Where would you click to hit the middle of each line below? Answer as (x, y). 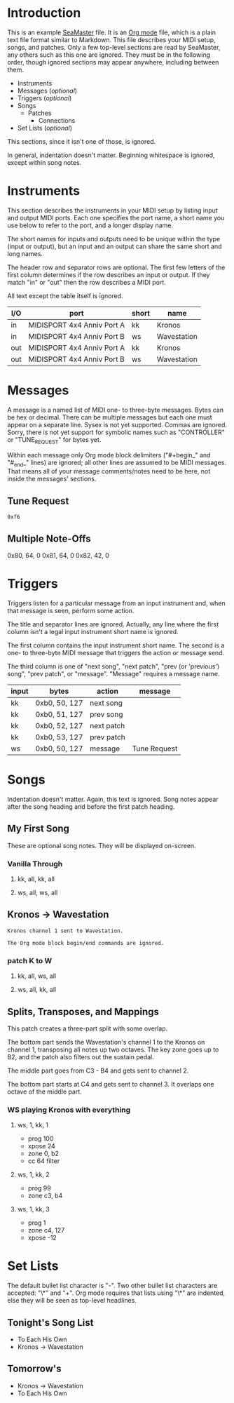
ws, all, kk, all (37, 990)
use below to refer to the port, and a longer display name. (90, 225)
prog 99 (39, 1188)
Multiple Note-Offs (49, 538)
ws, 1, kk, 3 (34, 1209)
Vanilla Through (35, 864)
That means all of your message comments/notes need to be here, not (109, 471)
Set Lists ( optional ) (44, 128)
